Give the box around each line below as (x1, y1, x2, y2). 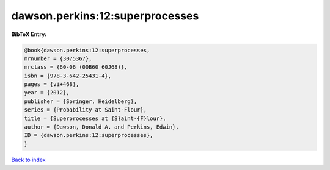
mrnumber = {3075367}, (24, 55, 92, 62)
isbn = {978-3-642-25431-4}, (24, 72, 112, 79)
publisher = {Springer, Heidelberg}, (24, 97, 137, 105)
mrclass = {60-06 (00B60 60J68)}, (24, 64, 128, 71)
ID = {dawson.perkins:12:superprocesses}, (24, 132, 153, 139)
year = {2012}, (24, 89, 70, 96)
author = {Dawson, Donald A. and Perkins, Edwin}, (24, 124, 180, 130)
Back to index (11, 156, 46, 163)
